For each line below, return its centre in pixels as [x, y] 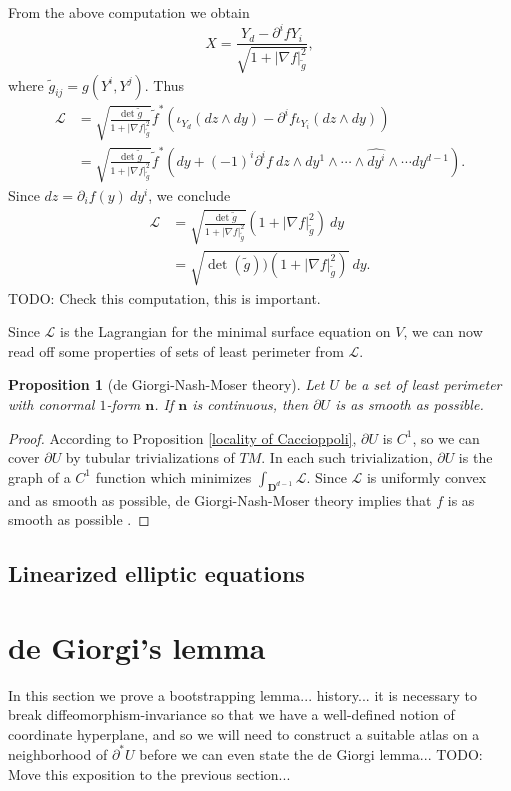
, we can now [443, 331]
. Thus [164, 84]
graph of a [39, 476]
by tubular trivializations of [150, 457]
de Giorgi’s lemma [137, 646]
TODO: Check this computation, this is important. [164, 297]
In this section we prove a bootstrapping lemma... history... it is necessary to [242, 694]
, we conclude [189, 194]
